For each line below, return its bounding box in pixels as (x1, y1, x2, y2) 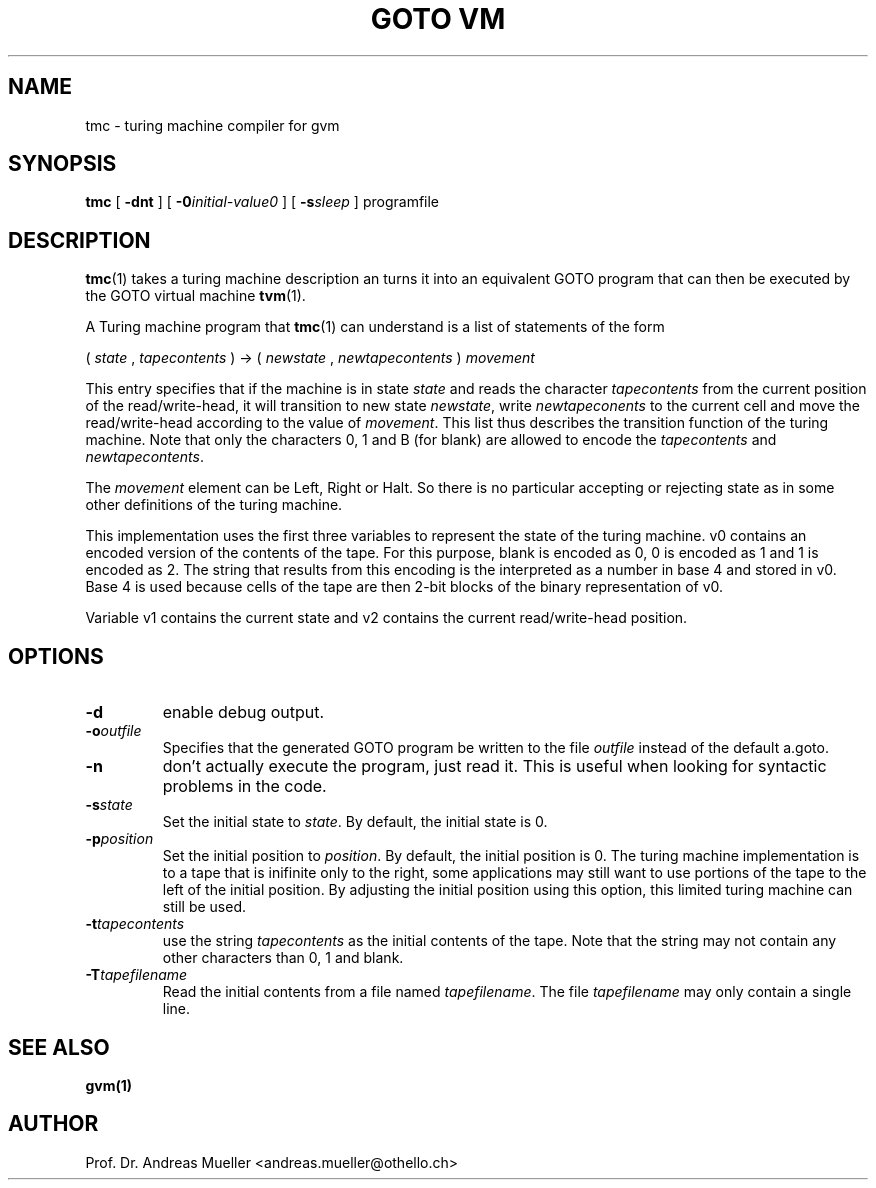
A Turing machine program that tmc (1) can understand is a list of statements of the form (85, 318, 665, 336)
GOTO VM (370, 2, 506, 36)
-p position (85, 830, 154, 848)
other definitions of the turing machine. (85, 496, 343, 514)
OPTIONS (8, 643, 104, 669)
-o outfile (85, 722, 142, 740)
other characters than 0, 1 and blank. (162, 949, 404, 967)
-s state (85, 796, 133, 814)
